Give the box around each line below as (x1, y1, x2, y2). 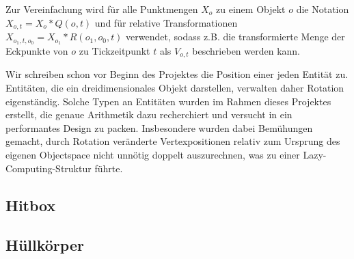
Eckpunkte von (5, 43, 68, 57)
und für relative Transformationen (94, 15, 238, 29)
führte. (94, 161, 123, 175)
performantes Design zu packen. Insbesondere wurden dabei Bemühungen (5, 120, 313, 135)
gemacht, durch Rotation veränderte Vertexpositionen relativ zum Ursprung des (5, 134, 340, 148)
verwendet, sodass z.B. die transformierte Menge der (126, 29, 345, 44)
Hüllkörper (5, 234, 84, 256)
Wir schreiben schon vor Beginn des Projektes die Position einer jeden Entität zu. (5, 67, 349, 81)
